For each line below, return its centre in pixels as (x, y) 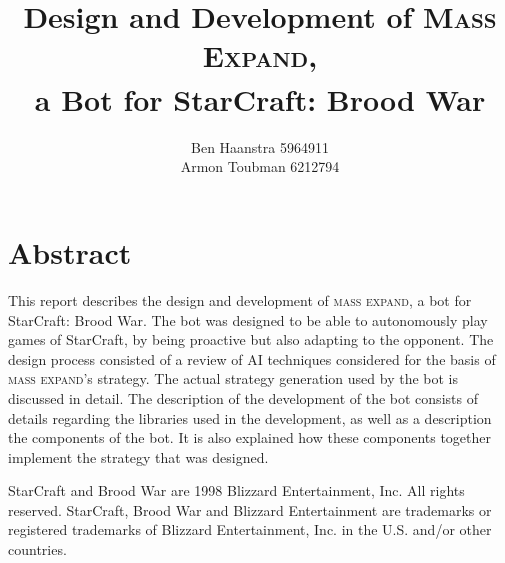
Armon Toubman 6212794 (260, 166)
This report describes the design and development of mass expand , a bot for (240, 299)
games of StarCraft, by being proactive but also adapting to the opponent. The (251, 339)
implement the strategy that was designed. (138, 456)
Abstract (70, 252)
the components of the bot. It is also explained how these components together (249, 437)
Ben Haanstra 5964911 (260, 146)
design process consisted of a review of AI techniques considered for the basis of (252, 358)
